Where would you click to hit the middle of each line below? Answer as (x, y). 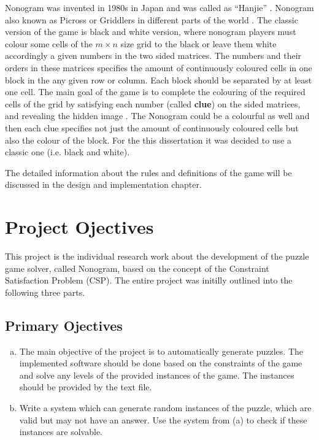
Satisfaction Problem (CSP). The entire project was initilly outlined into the (149, 280)
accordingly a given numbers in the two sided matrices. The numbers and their (153, 56)
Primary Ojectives (64, 325)
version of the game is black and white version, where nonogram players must (151, 32)
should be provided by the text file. (86, 387)
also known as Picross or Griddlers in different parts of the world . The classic (152, 19)
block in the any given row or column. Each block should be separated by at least (159, 79)
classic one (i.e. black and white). (67, 152)
